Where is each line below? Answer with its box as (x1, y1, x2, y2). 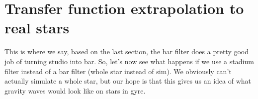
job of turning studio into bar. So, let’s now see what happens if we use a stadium (4, 56, 254, 66)
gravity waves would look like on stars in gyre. (4, 85, 146, 96)
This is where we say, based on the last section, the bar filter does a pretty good (4, 46, 249, 57)
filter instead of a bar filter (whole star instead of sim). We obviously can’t (4, 66, 232, 76)
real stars (4, 17, 70, 38)
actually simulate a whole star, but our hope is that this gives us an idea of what (4, 76, 251, 86)
